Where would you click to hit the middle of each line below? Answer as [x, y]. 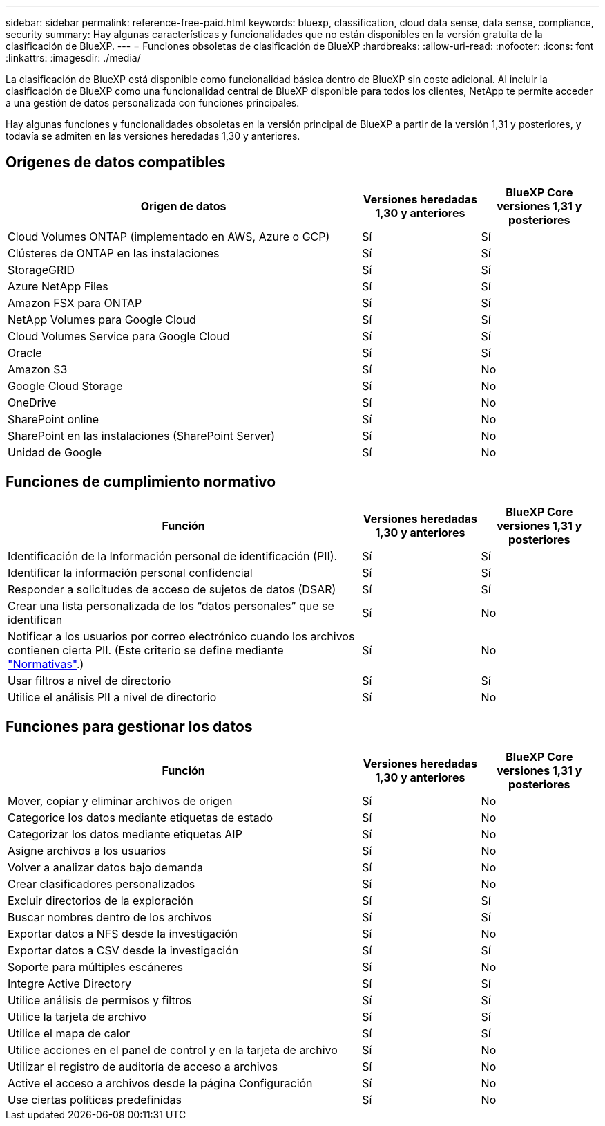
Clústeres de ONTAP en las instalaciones [114, 253]
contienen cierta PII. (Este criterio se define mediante [146, 650]
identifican [35, 619]
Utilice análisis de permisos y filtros [100, 1000]
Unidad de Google [55, 452]
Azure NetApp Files [58, 286]
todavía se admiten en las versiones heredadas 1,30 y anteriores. [153, 136]
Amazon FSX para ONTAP [75, 303]
